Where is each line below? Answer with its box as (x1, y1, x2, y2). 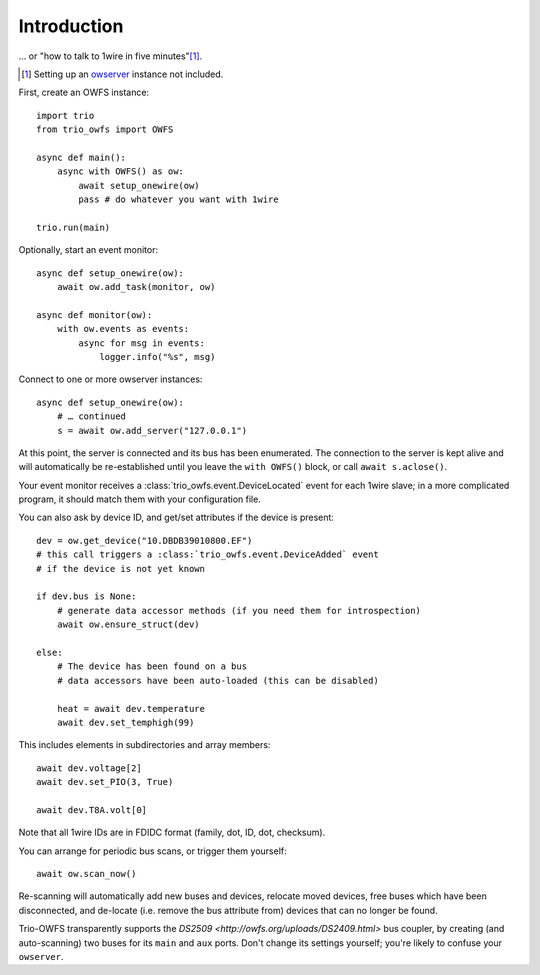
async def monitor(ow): (36, 309, 153, 320)
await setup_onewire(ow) (78, 180, 200, 191)
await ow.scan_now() (36, 868, 137, 880)
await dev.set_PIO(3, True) (36, 776, 174, 788)
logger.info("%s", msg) (99, 351, 216, 362)
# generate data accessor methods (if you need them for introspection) (56, 605, 422, 616)
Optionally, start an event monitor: (18, 244, 159, 256)
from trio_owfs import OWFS (36, 124, 174, 135)
